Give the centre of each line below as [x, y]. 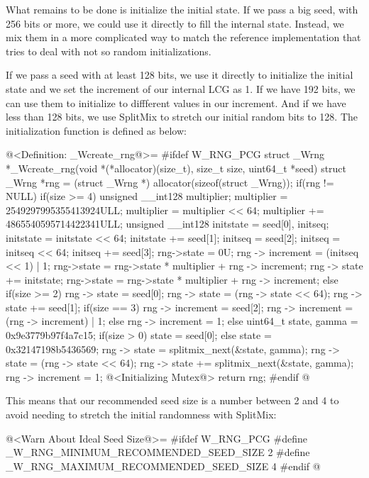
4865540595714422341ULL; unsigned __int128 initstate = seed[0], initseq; [167, 224]
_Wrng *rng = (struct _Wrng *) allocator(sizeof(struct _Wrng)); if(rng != [170, 182]
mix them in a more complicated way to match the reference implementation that [183, 37]
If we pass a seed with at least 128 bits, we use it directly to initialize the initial [180, 75]
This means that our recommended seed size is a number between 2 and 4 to [172, 400]
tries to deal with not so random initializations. [109, 51]
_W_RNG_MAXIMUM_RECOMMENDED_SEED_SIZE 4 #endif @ [163, 466]
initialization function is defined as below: [96, 130]
